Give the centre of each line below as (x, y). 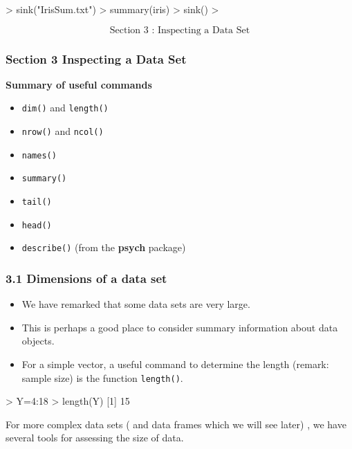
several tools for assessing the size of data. (95, 438)
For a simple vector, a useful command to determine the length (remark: (175, 364)
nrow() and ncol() (63, 131)
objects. (38, 341)
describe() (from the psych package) (104, 247)
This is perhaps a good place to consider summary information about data (180, 327)
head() (37, 225)
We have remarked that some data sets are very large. (136, 304)
